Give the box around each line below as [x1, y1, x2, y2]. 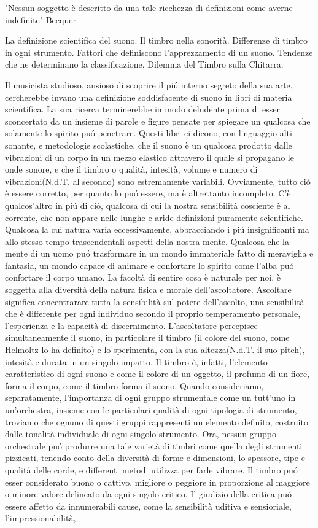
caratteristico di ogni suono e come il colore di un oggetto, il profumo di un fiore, [5, 367, 310, 380]
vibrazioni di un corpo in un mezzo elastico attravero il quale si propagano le [5, 150, 294, 163]
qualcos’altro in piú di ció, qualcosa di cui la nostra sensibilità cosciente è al [5, 198, 290, 211]
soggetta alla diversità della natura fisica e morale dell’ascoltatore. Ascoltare [5, 283, 292, 296]
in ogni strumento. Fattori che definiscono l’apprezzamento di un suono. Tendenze [5, 45, 313, 58]
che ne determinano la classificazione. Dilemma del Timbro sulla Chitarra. [5, 58, 284, 71]
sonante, [5, 138, 36, 151]
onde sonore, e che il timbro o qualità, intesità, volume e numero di [5, 163, 258, 176]
